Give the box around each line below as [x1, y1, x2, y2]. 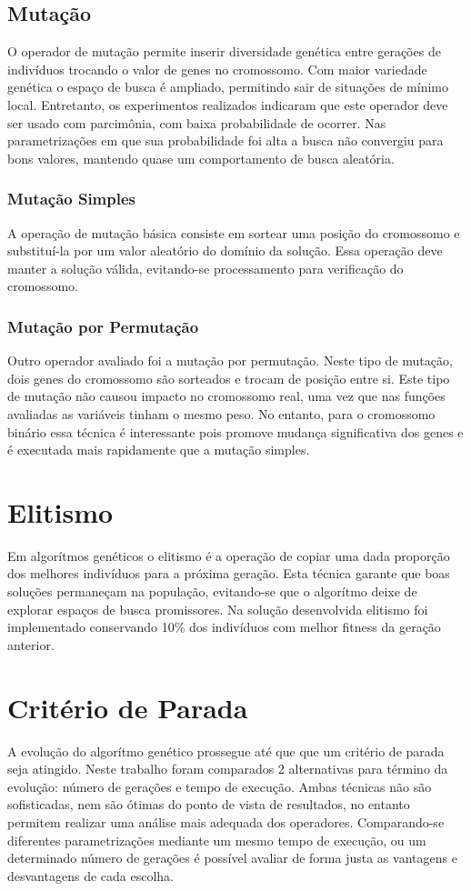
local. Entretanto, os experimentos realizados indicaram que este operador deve [7, 95, 448, 114]
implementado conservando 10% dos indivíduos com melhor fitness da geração [7, 617, 441, 636]
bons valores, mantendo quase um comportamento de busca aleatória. [7, 148, 395, 167]
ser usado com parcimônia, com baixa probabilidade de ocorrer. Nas [7, 113, 386, 132]
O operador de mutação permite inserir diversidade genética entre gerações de [7, 42, 441, 61]
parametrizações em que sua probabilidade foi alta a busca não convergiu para [7, 131, 444, 150]
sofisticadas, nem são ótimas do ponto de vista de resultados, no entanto [7, 795, 410, 814]
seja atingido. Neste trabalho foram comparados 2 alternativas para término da [7, 759, 448, 778]
